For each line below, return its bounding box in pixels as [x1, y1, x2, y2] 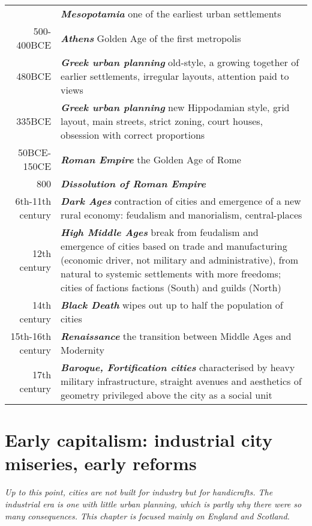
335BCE [16, 114, 52, 128]
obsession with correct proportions [61, 128, 205, 142]
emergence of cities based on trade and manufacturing [61, 239, 287, 253]
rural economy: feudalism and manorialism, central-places [61, 208, 302, 222]
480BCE [16, 69, 52, 83]
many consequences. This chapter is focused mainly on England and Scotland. [5, 509, 290, 522]
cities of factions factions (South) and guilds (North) [61, 280, 281, 294]
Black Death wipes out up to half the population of [61, 298, 283, 312]
